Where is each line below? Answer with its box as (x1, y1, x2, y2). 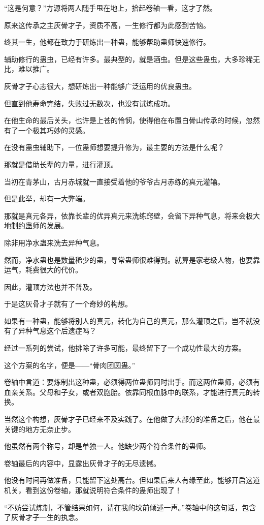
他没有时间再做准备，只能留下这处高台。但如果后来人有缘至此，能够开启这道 (4, 475, 260, 485)
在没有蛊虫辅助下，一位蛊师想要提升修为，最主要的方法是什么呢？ (4, 142, 224, 152)
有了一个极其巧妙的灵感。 (4, 125, 89, 135)
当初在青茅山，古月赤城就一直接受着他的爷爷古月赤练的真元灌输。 (4, 176, 224, 187)
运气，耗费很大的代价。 (4, 264, 82, 275)
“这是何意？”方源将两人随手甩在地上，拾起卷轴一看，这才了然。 (4, 3, 217, 13)
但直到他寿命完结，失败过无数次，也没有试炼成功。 (4, 98, 175, 108)
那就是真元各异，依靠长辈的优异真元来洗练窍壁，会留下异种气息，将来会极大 (4, 210, 260, 221)
